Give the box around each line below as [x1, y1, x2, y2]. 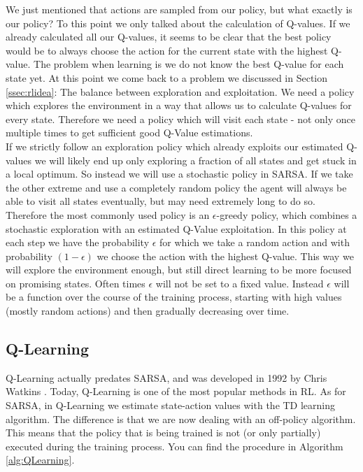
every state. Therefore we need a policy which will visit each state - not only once [6, 111, 355, 126]
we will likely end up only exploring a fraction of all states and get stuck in [34, 152, 357, 167]
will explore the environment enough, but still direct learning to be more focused [6, 262, 352, 277]
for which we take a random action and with [159, 235, 350, 250]
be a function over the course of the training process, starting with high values [6, 289, 342, 304]
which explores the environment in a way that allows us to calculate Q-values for [6, 98, 352, 113]
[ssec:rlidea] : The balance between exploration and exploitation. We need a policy [6, 84, 355, 99]
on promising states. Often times [6, 276, 145, 290]
